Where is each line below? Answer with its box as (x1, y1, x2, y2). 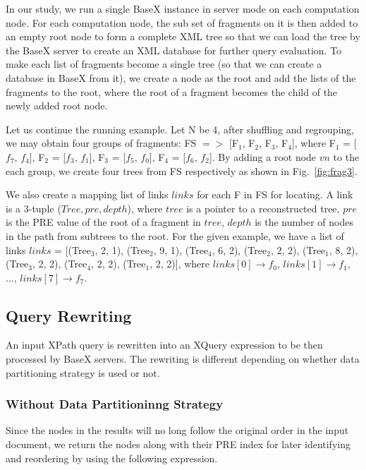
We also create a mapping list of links (6, 187, 169, 202)
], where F (291, 135, 336, 150)
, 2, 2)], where (150, 256, 210, 271)
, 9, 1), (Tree (153, 242, 209, 257)
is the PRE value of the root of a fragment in (6, 215, 201, 229)
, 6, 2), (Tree (212, 242, 267, 257)
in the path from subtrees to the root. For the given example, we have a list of (6, 228, 344, 243)
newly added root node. (6, 98, 108, 113)
